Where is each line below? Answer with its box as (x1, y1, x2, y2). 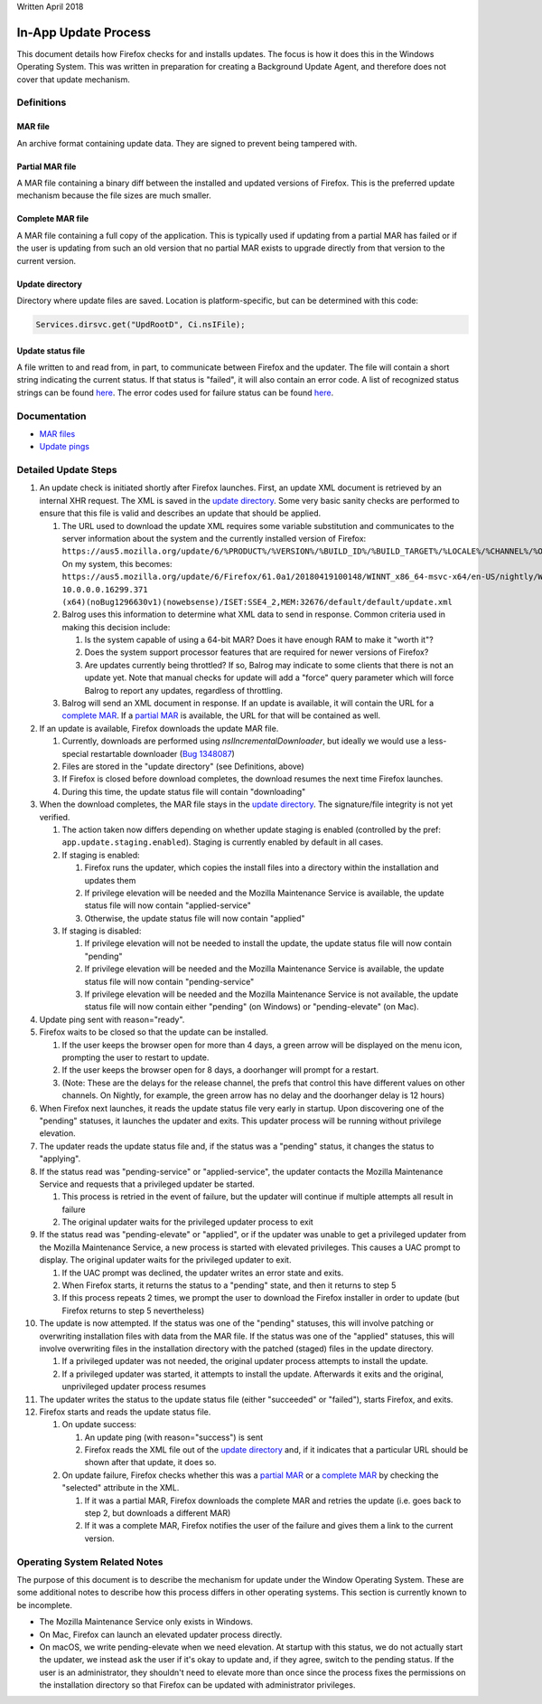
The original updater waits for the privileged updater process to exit (61, 1216, 313, 1227)
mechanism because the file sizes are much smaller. (16, 190, 211, 201)
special (61, 748, 89, 759)
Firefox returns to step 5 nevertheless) (61, 1305, 205, 1316)
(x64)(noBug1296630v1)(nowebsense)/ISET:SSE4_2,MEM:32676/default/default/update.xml (61, 597, 453, 607)
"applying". (39, 1153, 81, 1164)
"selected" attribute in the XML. (61, 1482, 180, 1493)
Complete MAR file (16, 213, 89, 224)
